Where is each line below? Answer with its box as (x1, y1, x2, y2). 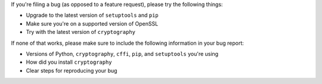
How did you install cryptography (26, 58, 113, 66)
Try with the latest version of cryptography (26, 29, 135, 36)
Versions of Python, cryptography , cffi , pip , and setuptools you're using (26, 50, 219, 57)
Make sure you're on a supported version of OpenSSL (26, 20, 159, 27)
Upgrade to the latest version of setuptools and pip (26, 12, 159, 19)
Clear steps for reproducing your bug (26, 67, 117, 74)
